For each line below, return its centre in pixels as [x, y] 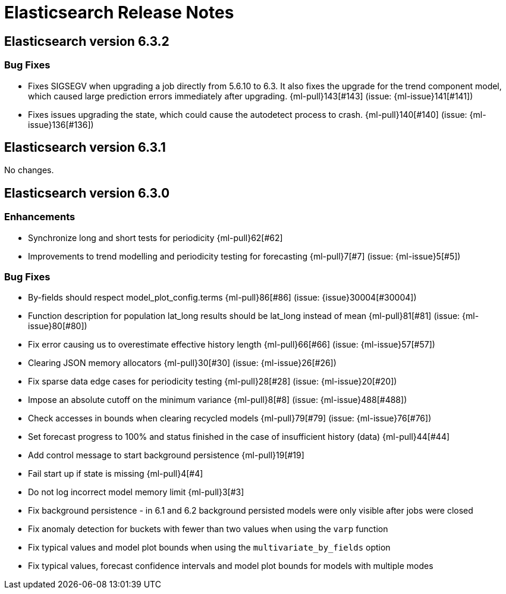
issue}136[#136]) [61, 124]
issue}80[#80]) [58, 326]
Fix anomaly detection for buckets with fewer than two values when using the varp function [208, 529]
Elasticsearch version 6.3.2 [87, 41]
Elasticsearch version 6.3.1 [85, 147]
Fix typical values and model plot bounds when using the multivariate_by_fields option [209, 548]
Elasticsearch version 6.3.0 [87, 193]
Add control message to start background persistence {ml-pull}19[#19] [166, 455]
